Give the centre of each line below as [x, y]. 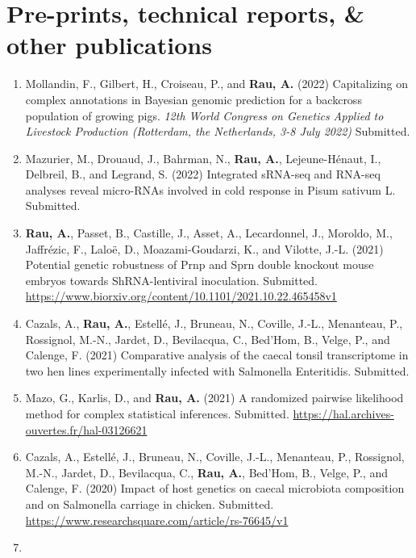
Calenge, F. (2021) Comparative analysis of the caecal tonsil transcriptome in [217, 355]
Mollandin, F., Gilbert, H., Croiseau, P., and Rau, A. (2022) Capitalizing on [216, 84]
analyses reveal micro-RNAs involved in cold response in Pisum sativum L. [210, 189]
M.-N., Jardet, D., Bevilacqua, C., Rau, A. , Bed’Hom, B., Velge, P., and [207, 472]
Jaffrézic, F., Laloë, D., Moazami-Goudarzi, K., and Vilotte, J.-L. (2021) [204, 248]
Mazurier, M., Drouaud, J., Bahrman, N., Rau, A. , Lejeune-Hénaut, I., [203, 158]
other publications [109, 45]
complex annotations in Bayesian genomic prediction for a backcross [193, 99]
